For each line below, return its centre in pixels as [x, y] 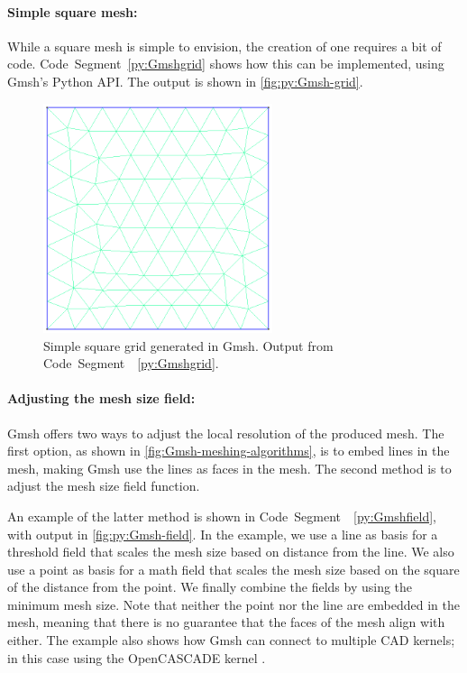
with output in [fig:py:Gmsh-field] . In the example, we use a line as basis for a [223, 534]
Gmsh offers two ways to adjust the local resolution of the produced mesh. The [226, 433]
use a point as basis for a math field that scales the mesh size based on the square [233, 569]
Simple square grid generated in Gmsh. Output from [188, 345]
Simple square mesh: [73, 11]
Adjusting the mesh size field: [101, 398]
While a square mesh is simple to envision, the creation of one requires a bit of [224, 46]
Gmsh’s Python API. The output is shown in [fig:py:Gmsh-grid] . [185, 81]
